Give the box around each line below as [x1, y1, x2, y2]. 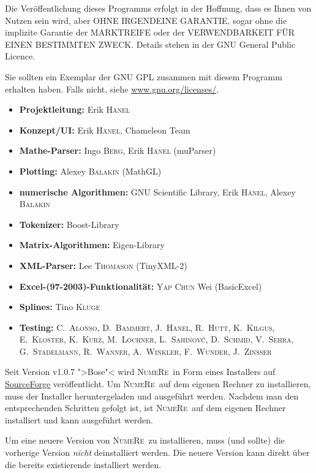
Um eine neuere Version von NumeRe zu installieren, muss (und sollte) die [5, 434, 285, 447]
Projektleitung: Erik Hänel [19, 103, 130, 116]
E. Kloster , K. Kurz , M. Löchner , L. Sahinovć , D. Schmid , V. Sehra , [19, 333, 294, 346]
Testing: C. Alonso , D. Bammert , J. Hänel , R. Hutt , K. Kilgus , [19, 320, 275, 333]
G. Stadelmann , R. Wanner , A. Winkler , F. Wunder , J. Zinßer [19, 344, 272, 357]
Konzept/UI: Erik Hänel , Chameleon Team [19, 123, 190, 136]
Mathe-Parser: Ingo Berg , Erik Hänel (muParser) [19, 144, 216, 157]
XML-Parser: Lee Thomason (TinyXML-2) [19, 259, 187, 271]
